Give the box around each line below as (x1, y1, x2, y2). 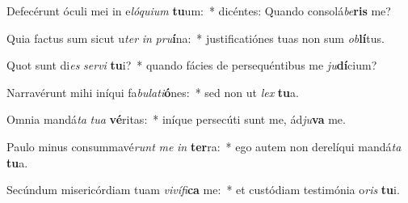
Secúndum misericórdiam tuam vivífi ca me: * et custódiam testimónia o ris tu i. (6, 181, 400, 198)
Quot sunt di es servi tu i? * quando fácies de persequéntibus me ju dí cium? (6, 57, 377, 74)
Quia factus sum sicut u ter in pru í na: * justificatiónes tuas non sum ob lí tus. (6, 29, 385, 46)
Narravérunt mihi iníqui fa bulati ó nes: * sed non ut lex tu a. (6, 83, 299, 100)
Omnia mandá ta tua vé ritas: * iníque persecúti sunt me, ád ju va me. (6, 111, 346, 128)
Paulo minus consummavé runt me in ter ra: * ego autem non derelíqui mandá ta (6, 137, 402, 154)
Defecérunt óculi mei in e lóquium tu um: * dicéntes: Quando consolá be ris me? (6, 2, 391, 19)
